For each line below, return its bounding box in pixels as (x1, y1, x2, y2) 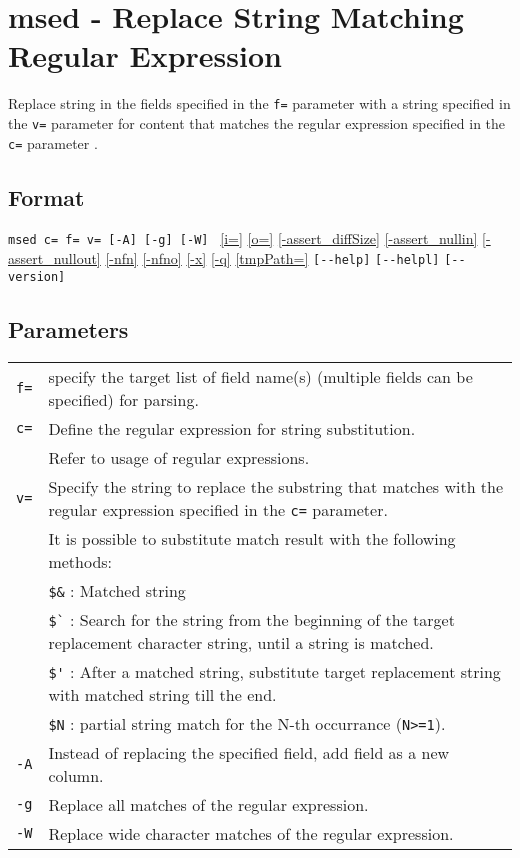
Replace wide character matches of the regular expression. (48, 821, 454, 845)
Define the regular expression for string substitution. (48, 416, 416, 440)
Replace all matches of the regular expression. (48, 792, 369, 816)
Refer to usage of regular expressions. (48, 445, 310, 469)
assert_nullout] (8, 248, 101, 269)
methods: (48, 549, 113, 573)
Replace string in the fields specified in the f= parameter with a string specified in (8, 93, 511, 114)
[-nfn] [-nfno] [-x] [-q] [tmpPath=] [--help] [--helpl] (105, 248, 440, 269)
